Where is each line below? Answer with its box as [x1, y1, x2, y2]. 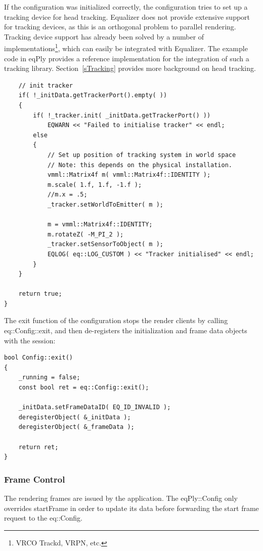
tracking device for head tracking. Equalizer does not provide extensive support [4, 11, 250, 22]
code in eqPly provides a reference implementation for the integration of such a [4, 53, 249, 63]
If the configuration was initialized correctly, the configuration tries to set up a [4, 2, 248, 12]
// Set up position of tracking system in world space [47, 151, 236, 159]
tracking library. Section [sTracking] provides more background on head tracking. [4, 63, 256, 73]
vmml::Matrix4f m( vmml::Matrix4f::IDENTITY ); [47, 171, 211, 179]
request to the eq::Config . [4, 513, 82, 523]
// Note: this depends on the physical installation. [47, 161, 233, 169]
